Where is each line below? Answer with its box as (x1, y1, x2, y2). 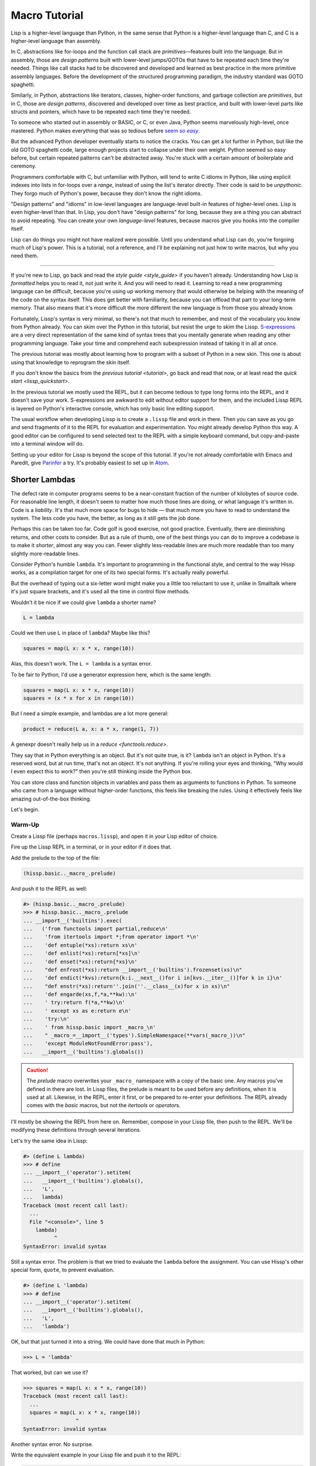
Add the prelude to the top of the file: (11, 854, 101, 861)
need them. (11, 252, 39, 259)
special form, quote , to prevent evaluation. (11, 1267, 115, 1274)
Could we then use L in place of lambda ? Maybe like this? (11, 629, 150, 636)
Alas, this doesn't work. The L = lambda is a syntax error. (11, 660, 152, 667)
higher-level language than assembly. (11, 37, 102, 44)
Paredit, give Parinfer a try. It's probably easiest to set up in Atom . (11, 459, 170, 466)
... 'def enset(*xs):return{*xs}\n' (23, 958, 138, 965)
